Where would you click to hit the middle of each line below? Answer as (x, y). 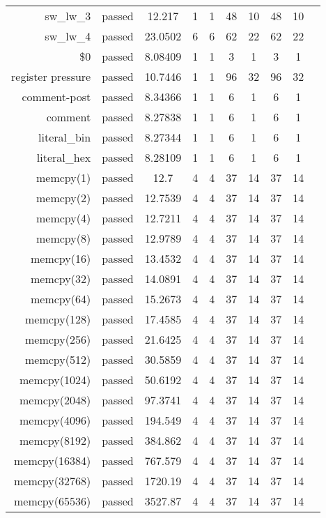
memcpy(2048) (55, 400)
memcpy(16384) (53, 460)
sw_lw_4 (68, 36)
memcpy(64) (61, 299)
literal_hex (64, 157)
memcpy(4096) (55, 420)
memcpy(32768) (53, 481)
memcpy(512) (58, 359)
